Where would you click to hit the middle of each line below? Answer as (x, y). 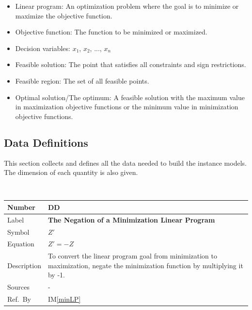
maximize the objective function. (64, 15)
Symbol (18, 232)
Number (21, 207)
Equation (21, 244)
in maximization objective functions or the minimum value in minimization (127, 107)
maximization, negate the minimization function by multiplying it (145, 265)
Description (24, 265)
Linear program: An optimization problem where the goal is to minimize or (127, 6)
